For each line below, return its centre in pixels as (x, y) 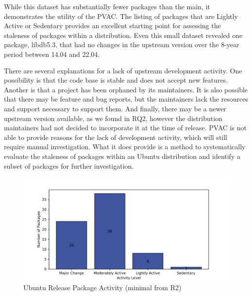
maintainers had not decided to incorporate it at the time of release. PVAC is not (125, 128)
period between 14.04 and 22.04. (52, 54)
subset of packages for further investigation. (69, 165)
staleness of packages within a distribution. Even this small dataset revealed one (123, 35)
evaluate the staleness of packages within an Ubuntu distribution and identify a (122, 156)
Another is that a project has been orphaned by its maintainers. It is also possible (126, 89)
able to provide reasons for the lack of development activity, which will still (116, 137)
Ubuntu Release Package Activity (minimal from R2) (102, 287)
